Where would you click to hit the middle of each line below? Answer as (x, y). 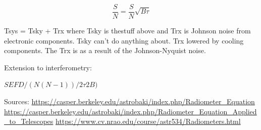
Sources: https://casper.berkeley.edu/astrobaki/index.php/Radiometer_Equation (129, 101)
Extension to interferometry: (48, 67)
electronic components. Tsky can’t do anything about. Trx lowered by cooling (124, 40)
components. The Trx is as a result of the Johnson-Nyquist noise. (105, 50)
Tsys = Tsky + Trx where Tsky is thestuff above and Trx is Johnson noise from (127, 31)
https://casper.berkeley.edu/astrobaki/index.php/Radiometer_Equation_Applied (130, 111)
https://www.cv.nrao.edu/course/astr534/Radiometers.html (148, 121)
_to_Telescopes (29, 121)
